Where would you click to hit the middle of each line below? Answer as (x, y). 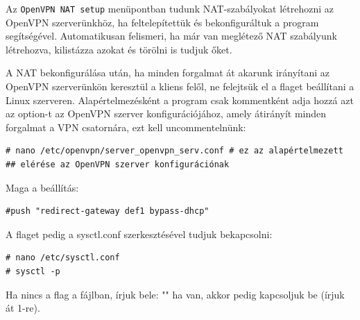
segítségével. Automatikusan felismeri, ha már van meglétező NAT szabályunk (171, 36)
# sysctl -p (33, 271)
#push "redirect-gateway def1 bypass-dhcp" (108, 211)
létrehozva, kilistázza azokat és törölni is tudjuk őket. (119, 49)
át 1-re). (23, 308)
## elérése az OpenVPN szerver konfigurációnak (118, 165)
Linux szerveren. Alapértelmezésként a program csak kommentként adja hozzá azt (180, 100)
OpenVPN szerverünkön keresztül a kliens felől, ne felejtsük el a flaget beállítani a (180, 86)
